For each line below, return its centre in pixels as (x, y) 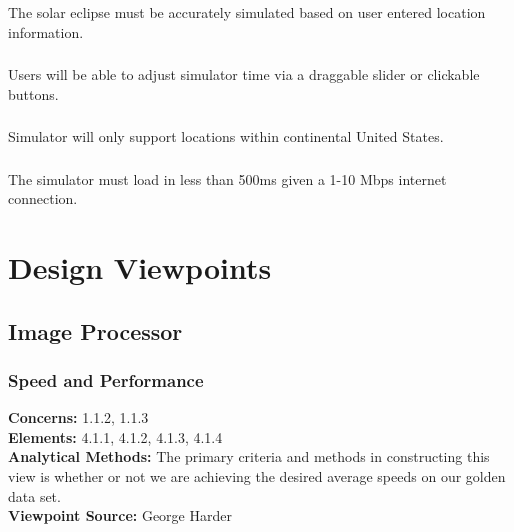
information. (46, 31)
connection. (43, 198)
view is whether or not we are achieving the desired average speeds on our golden (257, 476)
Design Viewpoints (140, 267)
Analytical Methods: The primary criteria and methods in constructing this (249, 456)
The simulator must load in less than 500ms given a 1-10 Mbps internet (227, 178)
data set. (34, 495)
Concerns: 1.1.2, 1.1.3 (78, 417)
